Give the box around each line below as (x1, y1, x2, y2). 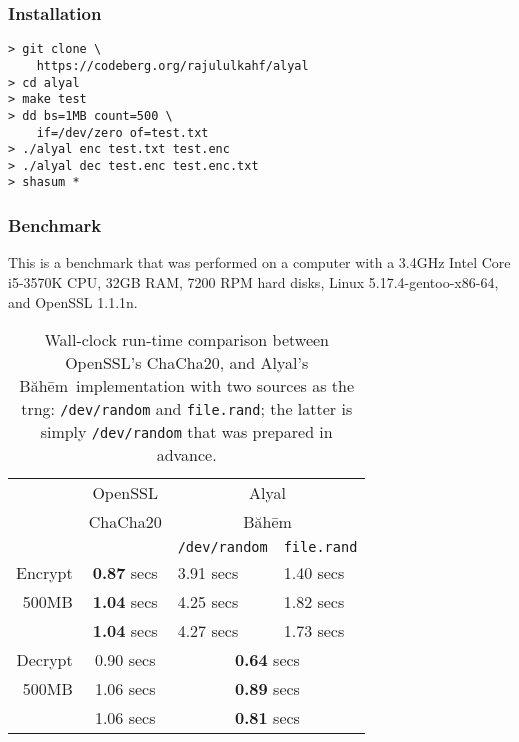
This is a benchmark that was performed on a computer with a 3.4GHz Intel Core (8, 252, 511, 273)
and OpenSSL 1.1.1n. (8, 291, 138, 312)
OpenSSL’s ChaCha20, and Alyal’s (65, 351, 309, 375)
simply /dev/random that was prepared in (40, 420, 333, 444)
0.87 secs (92, 561, 158, 585)
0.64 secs (235, 648, 300, 672)
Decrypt (16, 648, 73, 672)
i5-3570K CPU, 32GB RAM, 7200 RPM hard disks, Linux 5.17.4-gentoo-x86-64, (8, 271, 499, 292)
